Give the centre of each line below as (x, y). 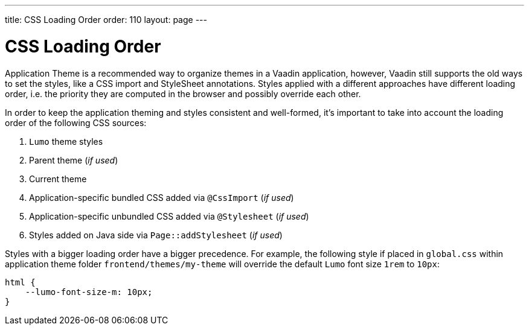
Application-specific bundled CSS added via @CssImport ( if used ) (162, 197)
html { (20, 282)
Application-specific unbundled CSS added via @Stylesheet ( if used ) (169, 216)
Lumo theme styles (66, 141)
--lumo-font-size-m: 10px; (89, 292)
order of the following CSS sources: (76, 122)
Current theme (58, 179)
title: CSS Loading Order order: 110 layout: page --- (106, 20)
